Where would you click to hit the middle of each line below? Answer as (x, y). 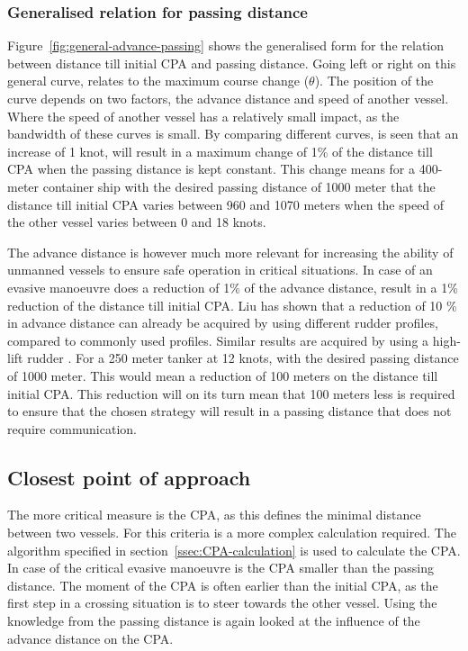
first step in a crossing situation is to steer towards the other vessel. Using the (222, 603)
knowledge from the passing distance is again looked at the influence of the (214, 621)
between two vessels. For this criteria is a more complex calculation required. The (232, 533)
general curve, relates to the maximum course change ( (158, 81)
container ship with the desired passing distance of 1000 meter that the (239, 186)
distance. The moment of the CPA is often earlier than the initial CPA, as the (223, 585)
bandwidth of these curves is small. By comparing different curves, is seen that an (233, 134)
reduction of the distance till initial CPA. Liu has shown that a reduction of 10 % (232, 305)
